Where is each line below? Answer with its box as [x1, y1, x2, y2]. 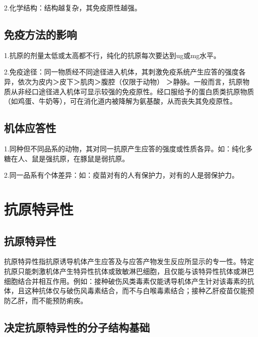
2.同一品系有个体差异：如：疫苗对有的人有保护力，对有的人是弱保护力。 [4, 170, 239, 180]
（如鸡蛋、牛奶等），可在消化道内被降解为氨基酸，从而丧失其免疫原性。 [4, 96, 237, 106]
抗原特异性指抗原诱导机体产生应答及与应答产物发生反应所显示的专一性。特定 [4, 256, 254, 267]
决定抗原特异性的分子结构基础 [4, 319, 150, 335]
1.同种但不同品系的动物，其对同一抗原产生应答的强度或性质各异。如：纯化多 [4, 143, 253, 153]
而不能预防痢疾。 [31, 295, 87, 305]
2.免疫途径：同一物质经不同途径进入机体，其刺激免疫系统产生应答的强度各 [4, 67, 246, 77]
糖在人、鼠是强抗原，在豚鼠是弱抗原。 [4, 153, 129, 163]
